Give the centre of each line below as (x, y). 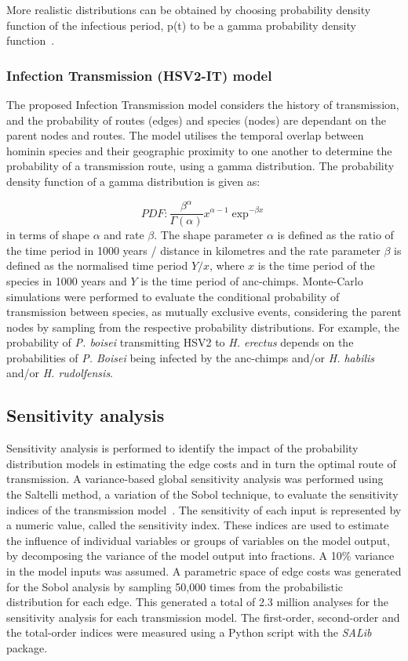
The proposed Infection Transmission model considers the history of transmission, (203, 104)
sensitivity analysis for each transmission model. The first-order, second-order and (203, 617)
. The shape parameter (209, 235)
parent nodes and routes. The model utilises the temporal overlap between (185, 135)
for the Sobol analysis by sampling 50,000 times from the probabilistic (175, 586)
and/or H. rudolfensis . (60, 373)
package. (27, 647)
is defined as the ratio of (335, 235)
